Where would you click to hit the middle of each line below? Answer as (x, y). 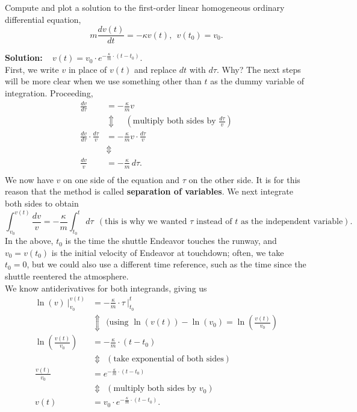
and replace (155, 69)
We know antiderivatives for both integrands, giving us (106, 288)
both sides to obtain (42, 203)
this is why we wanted (146, 222)
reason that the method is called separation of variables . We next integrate (149, 191)
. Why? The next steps (259, 69)
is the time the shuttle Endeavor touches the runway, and (171, 241)
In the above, (29, 241)
